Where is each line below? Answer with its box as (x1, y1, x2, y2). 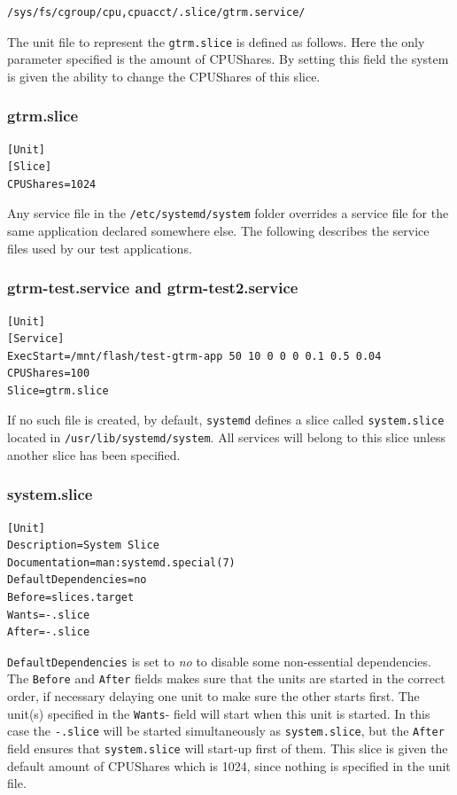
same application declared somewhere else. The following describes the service (7, 222, 430, 240)
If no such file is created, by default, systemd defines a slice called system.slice (7, 410, 445, 429)
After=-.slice (7, 626, 90, 639)
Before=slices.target (7, 590, 135, 604)
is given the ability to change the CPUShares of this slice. (7, 66, 321, 85)
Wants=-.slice (7, 608, 90, 621)
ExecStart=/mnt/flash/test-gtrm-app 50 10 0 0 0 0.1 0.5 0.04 (7, 349, 382, 362)
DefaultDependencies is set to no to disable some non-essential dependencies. (7, 651, 431, 670)
